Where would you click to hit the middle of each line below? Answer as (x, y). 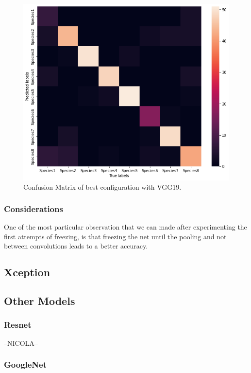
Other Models (40, 301)
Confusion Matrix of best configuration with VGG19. (102, 187)
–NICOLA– (21, 343)
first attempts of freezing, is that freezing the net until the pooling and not (115, 236)
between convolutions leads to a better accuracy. (76, 246)
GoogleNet (25, 364)
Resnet (18, 325)
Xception (27, 272)
